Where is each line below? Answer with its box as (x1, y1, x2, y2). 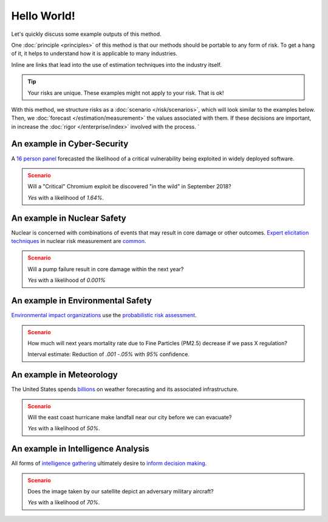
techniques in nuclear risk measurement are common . (11, 238, 146, 245)
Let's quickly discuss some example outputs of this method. (11, 30, 162, 38)
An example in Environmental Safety (11, 295, 152, 306)
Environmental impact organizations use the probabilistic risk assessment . (11, 312, 197, 319)
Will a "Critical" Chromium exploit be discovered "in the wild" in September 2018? (27, 183, 231, 190)
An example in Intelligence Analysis (11, 444, 149, 454)
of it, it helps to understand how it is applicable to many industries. (11, 50, 178, 57)
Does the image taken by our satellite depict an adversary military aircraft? (27, 488, 214, 495)
